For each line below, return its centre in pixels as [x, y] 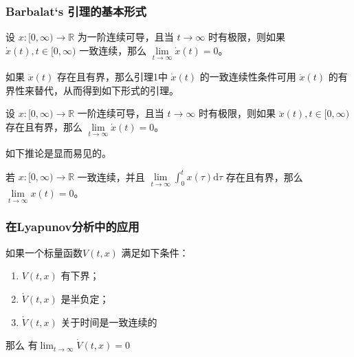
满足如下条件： [155, 252]
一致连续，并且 [111, 176]
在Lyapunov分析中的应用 [73, 227]
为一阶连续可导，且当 [125, 37]
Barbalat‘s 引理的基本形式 [76, 11]
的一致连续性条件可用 [248, 77]
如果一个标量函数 [44, 252]
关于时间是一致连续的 [109, 322]
